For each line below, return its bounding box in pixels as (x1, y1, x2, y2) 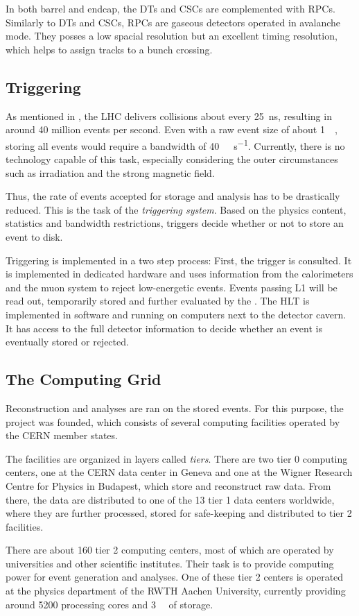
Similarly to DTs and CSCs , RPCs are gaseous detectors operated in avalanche (6, 15, 341, 29)
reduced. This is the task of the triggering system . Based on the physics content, (6, 202, 347, 216)
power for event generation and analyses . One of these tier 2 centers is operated (6, 570, 344, 584)
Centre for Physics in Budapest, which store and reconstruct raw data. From (6, 478, 331, 493)
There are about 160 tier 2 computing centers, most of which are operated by (6, 542, 334, 557)
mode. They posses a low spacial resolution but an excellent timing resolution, (6, 28, 338, 43)
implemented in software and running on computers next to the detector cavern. (6, 307, 347, 321)
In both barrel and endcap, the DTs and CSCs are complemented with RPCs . (6, 1, 335, 15)
